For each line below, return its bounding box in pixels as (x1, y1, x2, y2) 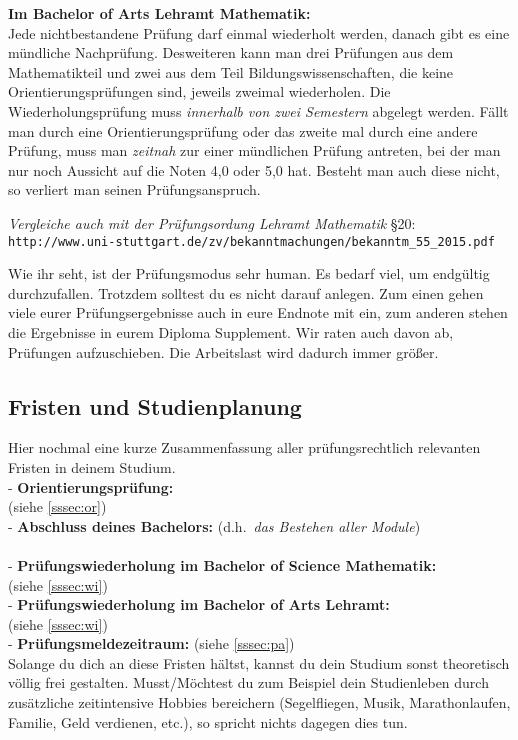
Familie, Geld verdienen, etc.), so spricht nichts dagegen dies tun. (8, 711, 408, 732)
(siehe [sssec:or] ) (8, 496, 107, 517)
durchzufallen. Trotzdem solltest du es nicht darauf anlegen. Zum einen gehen (8, 282, 484, 303)
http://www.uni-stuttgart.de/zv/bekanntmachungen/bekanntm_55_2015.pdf (8, 234, 495, 249)
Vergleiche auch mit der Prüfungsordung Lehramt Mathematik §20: (8, 212, 416, 233)
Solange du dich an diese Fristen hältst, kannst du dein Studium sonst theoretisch (8, 652, 510, 673)
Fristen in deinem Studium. (8, 456, 176, 477)
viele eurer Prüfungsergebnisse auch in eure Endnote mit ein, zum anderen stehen (8, 302, 508, 323)
